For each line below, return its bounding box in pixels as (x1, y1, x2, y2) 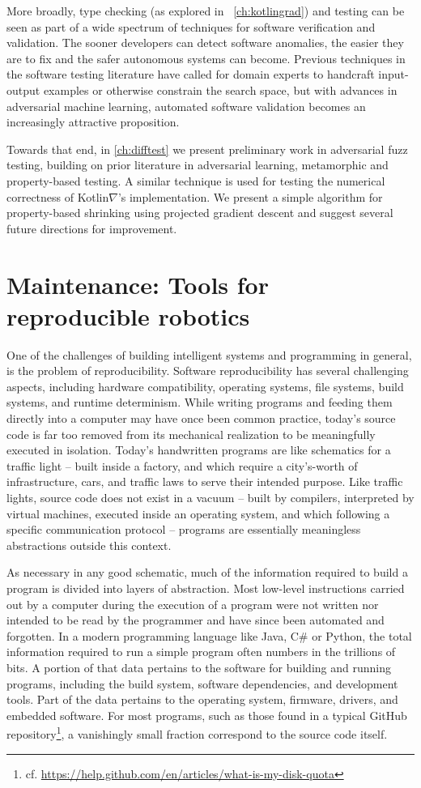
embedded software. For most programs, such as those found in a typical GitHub (6, 706, 407, 723)
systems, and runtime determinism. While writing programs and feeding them (6, 394, 393, 411)
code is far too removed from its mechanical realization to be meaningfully (6, 425, 376, 442)
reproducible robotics (6, 299, 250, 332)
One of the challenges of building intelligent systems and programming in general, (6, 346, 412, 363)
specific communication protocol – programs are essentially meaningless (6, 521, 361, 538)
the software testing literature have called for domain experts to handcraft (6, 66, 375, 83)
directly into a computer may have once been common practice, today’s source (6, 410, 396, 426)
